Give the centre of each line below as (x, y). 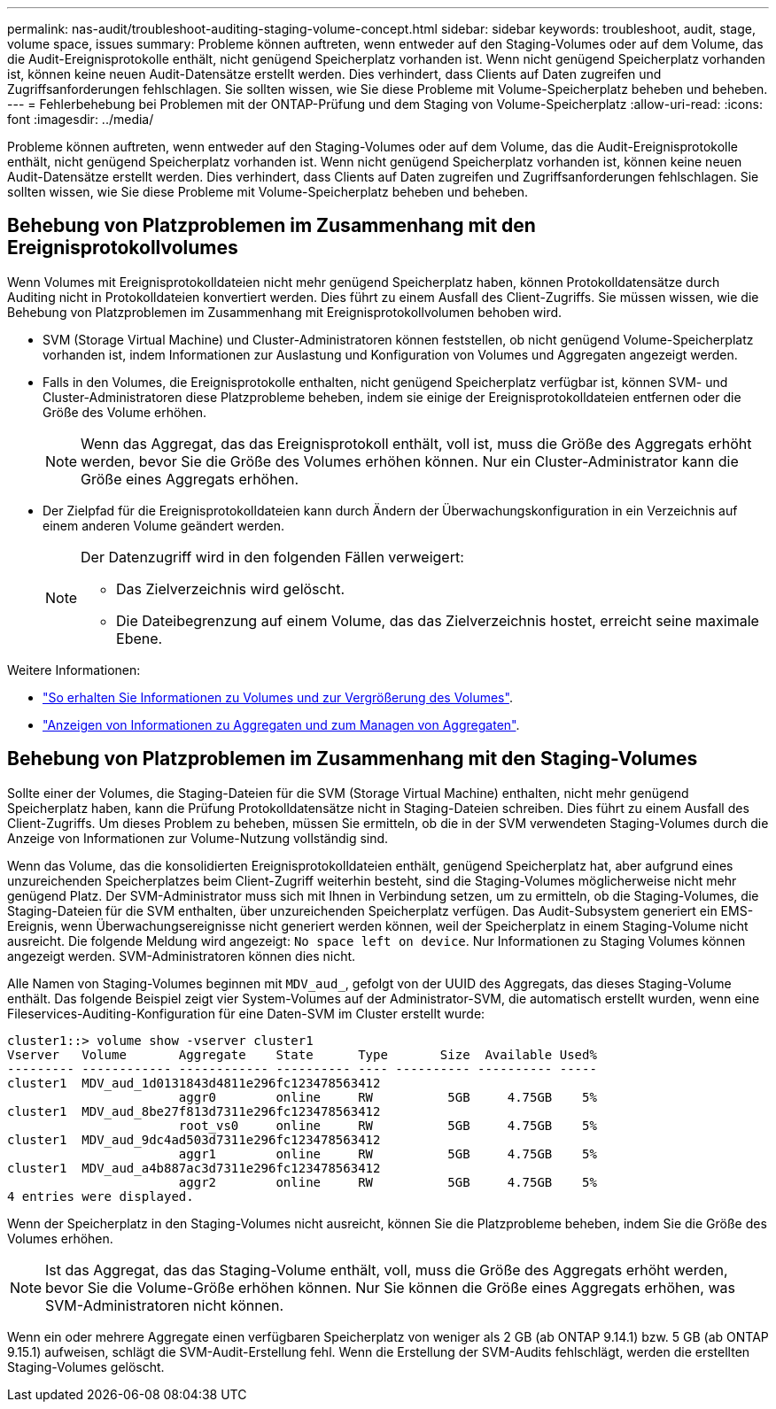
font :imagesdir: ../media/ (81, 119)
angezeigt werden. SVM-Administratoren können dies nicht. (182, 956)
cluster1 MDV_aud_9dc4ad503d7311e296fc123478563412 (194, 1139)
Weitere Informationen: (74, 670)
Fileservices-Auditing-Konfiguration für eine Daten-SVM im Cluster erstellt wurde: (246, 1013)
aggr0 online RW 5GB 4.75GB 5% (388, 1097)
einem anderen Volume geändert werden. (164, 525)
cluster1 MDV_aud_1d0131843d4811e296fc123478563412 (194, 1083)
